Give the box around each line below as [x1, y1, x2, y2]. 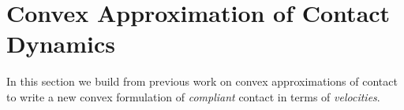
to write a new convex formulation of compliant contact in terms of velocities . [6, 88, 380, 104]
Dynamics [6, 27, 116, 60]
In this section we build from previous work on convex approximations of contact [6, 73, 398, 90]
